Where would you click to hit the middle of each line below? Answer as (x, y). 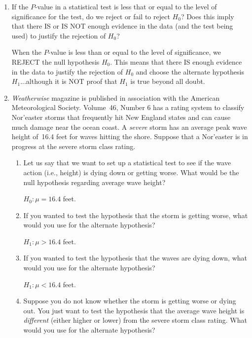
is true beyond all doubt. (168, 81)
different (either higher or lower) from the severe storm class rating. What (135, 320)
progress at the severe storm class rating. (73, 146)
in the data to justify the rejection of (67, 71)
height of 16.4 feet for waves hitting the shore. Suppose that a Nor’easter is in (130, 136)
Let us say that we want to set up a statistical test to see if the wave (127, 163)
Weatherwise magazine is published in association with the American (116, 97)
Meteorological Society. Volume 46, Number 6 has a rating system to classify (128, 107)
